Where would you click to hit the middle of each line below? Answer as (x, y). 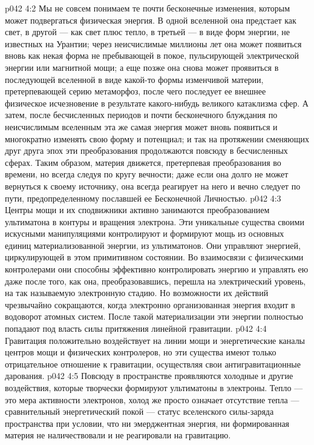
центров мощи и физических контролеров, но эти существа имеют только (141, 352)
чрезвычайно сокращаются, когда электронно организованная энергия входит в (150, 304)
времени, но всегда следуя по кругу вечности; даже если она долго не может (147, 174)
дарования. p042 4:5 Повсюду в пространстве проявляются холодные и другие (149, 376)
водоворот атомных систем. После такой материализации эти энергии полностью (154, 316)
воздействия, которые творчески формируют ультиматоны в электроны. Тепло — (154, 387)
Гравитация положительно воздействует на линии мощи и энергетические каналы (155, 340)
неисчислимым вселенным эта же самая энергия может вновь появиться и (141, 126)
